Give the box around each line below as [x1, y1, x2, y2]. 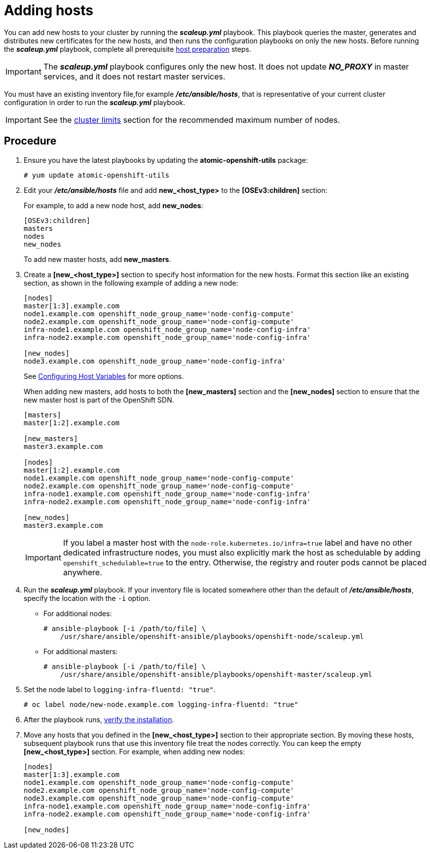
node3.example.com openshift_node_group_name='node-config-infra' [24, 357, 286, 365]
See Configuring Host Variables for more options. [24, 371, 184, 380]
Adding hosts [4, 2, 93, 19]
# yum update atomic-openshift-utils [24, 171, 170, 179]
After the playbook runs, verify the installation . [24, 715, 174, 724]
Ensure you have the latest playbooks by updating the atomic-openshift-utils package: [24, 155, 308, 164]
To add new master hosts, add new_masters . [24, 255, 171, 263]
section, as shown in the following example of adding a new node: [24, 278, 238, 287]
